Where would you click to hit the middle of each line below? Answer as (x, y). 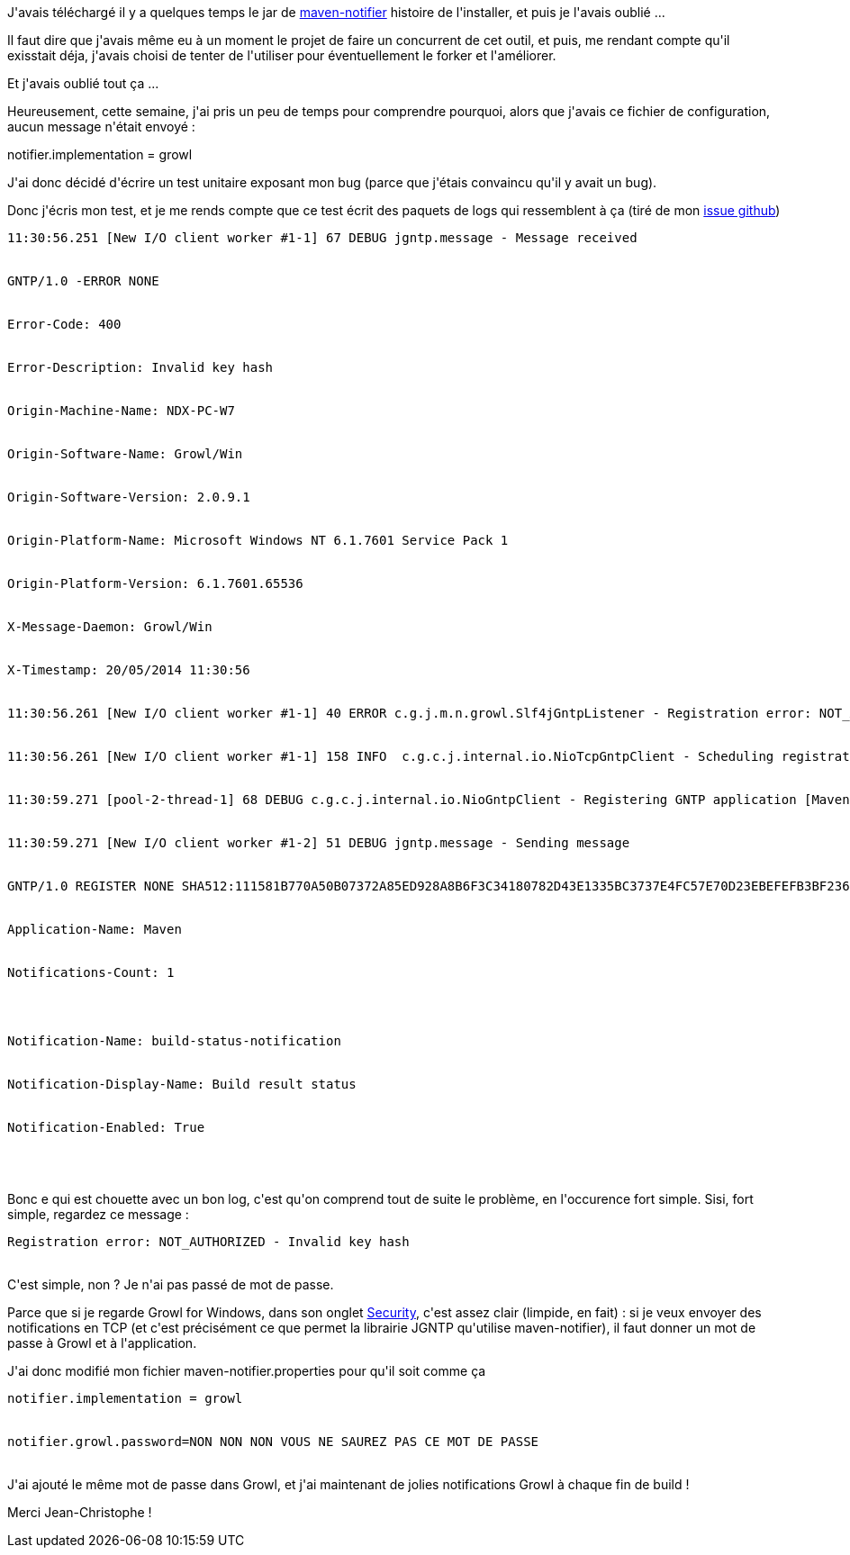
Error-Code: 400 (64, 324)
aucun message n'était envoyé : (101, 127)
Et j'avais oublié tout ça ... (83, 83)
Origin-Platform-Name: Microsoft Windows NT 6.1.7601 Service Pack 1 (258, 540)
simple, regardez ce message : (98, 1214)
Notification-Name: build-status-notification (174, 1041)
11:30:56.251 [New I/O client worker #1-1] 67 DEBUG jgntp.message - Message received (322, 238)
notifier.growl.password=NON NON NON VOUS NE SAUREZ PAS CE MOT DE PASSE (273, 1442)
